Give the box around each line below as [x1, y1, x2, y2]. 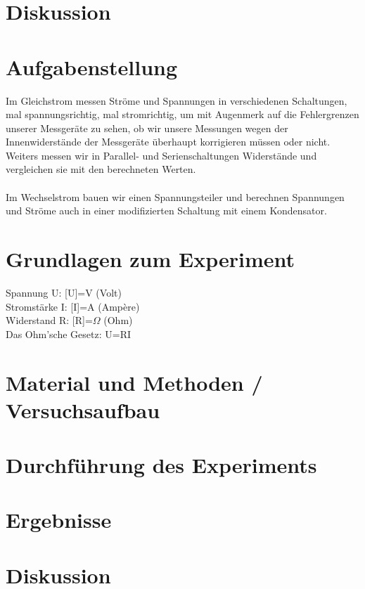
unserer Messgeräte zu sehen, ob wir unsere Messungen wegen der [6, 120, 288, 135]
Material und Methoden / [6, 368, 263, 396]
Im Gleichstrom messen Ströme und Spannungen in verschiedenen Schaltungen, [6, 93, 347, 108]
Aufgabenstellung [6, 52, 178, 81]
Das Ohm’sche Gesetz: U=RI [6, 326, 132, 341]
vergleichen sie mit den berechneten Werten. [6, 162, 196, 176]
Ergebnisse [6, 505, 112, 534]
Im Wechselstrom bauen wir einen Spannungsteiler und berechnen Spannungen [6, 189, 345, 204]
